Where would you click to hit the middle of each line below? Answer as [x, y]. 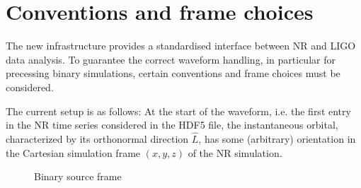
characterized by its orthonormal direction [97, 138]
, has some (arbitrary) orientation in [277, 138]
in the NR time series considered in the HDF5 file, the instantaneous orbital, [172, 125]
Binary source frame [78, 176]
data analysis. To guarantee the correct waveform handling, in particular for [171, 59]
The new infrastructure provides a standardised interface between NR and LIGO [181, 46]
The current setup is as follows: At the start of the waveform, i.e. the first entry [178, 111]
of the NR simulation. [235, 152]
